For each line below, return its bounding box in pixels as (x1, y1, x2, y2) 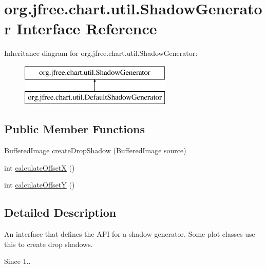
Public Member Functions (4, 121, 145, 137)
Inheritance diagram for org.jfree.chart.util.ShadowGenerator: (4, 48, 198, 58)
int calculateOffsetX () (4, 162, 75, 173)
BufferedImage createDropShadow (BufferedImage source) (4, 145, 186, 156)
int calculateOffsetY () (4, 179, 75, 190)
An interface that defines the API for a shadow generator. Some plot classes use (4, 229, 255, 239)
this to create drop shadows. (4, 238, 93, 249)
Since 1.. (4, 256, 31, 266)
